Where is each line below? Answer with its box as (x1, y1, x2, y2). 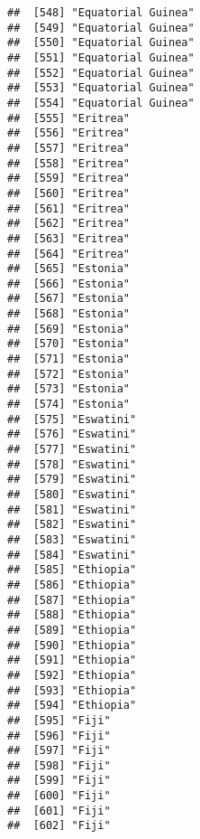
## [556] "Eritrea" (7, 127, 131, 140)
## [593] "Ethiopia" (7, 683, 137, 697)
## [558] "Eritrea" (7, 156, 131, 170)
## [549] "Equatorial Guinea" (7, 21, 195, 34)
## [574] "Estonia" (7, 398, 131, 411)
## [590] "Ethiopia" (7, 638, 137, 652)
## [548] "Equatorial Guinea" (7, 6, 195, 19)
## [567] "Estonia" (7, 292, 131, 306)
